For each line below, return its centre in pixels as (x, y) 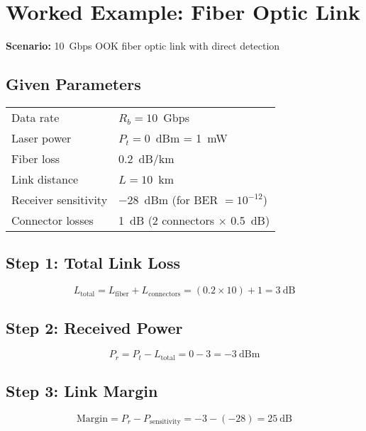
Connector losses (52, 220)
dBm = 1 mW (192, 138)
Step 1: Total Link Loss (93, 263)
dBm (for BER (181, 199)
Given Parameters (73, 84)
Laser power (41, 138)
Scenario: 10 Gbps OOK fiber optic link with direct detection (143, 46)
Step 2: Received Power (94, 327)
